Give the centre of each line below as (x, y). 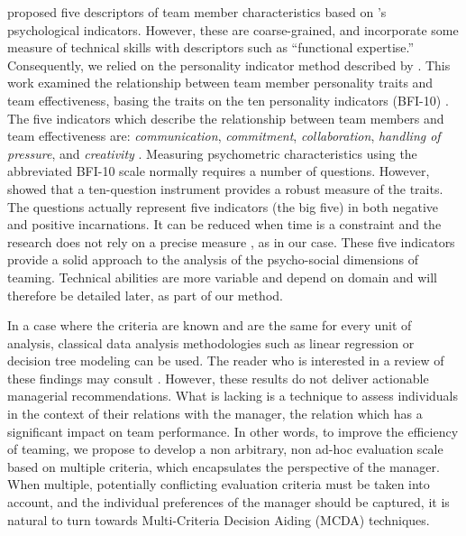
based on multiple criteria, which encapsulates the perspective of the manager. (224, 466)
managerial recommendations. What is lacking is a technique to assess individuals (233, 396)
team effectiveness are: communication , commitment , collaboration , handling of (224, 136)
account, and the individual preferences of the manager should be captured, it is (228, 502)
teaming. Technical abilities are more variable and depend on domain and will (222, 277)
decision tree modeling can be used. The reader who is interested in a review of (226, 360)
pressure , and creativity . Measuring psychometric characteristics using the (212, 153)
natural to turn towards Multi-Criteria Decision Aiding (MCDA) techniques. (219, 519)
